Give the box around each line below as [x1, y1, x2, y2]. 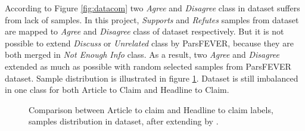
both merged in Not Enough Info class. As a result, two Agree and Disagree [5, 48, 280, 61]
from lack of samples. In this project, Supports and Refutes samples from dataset [5, 13, 299, 26]
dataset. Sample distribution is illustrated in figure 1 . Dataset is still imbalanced [5, 71, 298, 84]
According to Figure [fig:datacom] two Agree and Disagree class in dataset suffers [5, 2, 300, 14]
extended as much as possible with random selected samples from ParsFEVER [5, 60, 291, 72]
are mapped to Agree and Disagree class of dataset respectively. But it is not [5, 25, 284, 38]
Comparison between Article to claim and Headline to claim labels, [29, 103, 273, 116]
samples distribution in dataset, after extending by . [29, 115, 219, 127]
